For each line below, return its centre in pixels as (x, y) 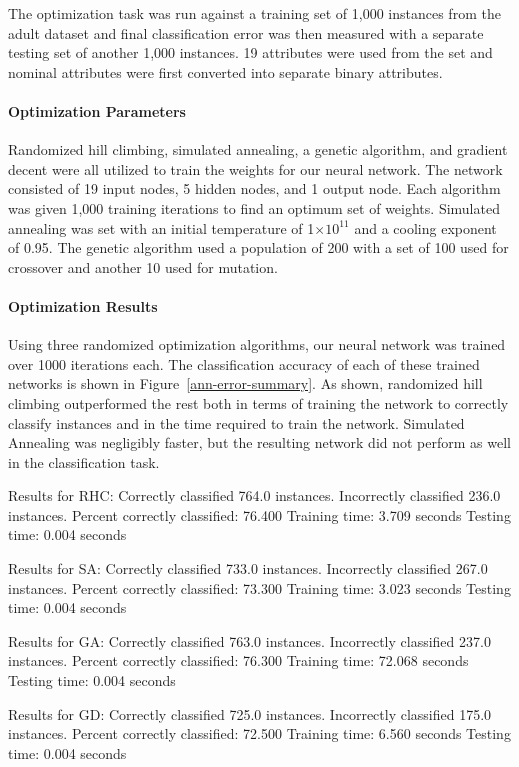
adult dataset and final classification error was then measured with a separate (246, 32)
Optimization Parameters (97, 110)
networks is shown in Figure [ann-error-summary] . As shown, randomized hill (245, 383)
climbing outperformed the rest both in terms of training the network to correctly (258, 402)
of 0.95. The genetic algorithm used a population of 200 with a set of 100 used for (258, 247)
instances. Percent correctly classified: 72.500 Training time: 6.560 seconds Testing (259, 733)
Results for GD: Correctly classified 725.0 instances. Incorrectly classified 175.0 (250, 713)
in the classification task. (84, 461)
